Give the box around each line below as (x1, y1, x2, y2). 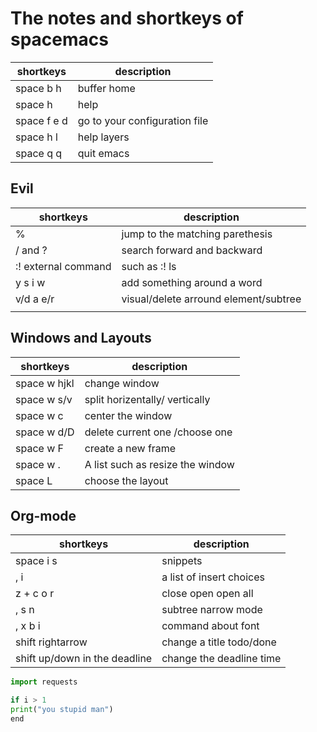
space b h (15, 81, 62, 95)
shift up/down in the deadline (15, 652, 153, 666)
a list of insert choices (161, 570, 265, 584)
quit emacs (77, 146, 130, 160)
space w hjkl (15, 376, 75, 390)
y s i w (15, 275, 46, 289)
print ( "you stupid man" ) (10, 705, 114, 715)
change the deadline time (161, 652, 282, 666)
